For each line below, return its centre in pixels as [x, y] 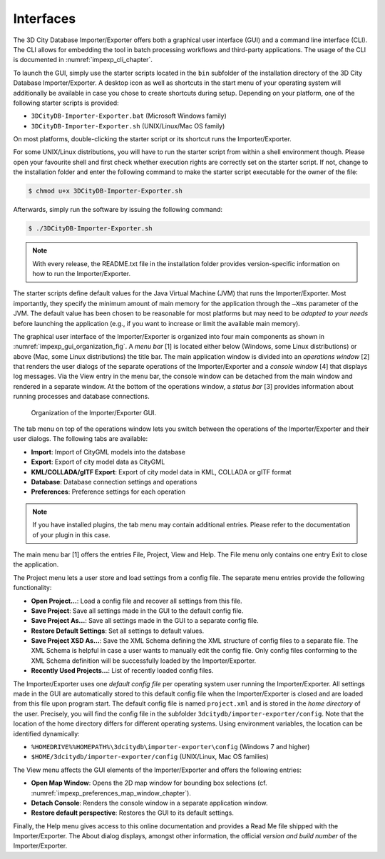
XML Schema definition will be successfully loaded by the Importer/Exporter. [144, 661]
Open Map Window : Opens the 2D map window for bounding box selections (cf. [149, 783]
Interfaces [45, 19]
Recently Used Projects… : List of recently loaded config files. [122, 671]
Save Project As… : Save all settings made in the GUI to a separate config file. [145, 621]
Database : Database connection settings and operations [114, 482]
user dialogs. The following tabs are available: [81, 439]
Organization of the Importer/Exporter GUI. [94, 412]
